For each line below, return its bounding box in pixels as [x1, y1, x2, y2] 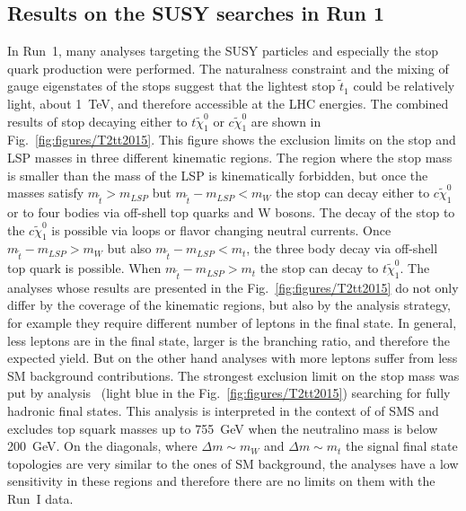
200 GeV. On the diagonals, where [7, 436, 198, 455]
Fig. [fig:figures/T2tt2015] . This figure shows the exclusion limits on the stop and [7, 130, 456, 149]
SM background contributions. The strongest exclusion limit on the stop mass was [7, 366, 460, 384]
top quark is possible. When [7, 259, 162, 278]
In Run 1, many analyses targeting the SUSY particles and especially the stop [7, 41, 439, 60]
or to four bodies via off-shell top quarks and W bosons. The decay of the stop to [7, 202, 455, 221]
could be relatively [353, 76, 455, 95]
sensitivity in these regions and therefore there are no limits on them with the [7, 471, 435, 490]
